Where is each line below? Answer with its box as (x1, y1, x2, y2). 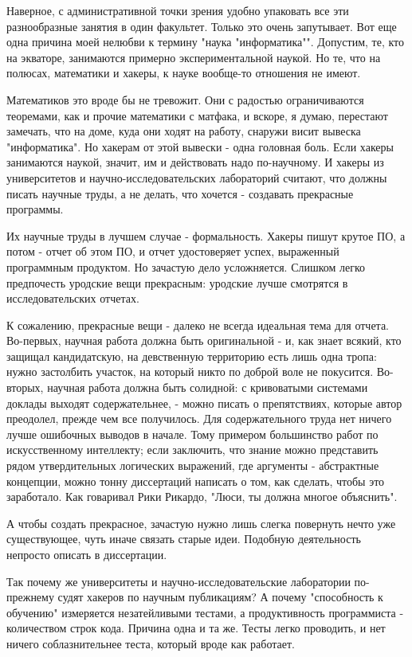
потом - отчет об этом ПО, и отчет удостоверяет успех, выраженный (6, 243, 339, 260)
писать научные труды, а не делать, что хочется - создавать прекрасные (6, 185, 354, 201)
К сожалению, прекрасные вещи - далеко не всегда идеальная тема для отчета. (6, 316, 390, 333)
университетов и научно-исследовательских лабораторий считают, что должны (6, 169, 387, 186)
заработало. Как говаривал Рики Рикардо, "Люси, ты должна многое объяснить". (6, 488, 398, 505)
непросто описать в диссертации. (6, 546, 167, 562)
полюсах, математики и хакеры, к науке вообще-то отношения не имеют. (6, 65, 361, 81)
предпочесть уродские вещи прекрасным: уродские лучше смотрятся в (6, 274, 348, 291)
